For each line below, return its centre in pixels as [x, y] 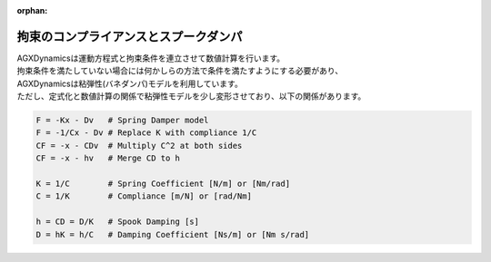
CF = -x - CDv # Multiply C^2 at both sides [139, 146]
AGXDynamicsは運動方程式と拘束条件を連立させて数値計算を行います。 [151, 58]
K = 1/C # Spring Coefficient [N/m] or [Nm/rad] [163, 184]
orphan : [32, 10]
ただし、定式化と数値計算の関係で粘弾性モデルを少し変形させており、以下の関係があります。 [191, 96]
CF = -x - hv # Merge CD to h [108, 158]
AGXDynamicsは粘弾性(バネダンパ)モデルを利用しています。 [130, 83]
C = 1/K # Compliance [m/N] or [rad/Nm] [144, 196]
